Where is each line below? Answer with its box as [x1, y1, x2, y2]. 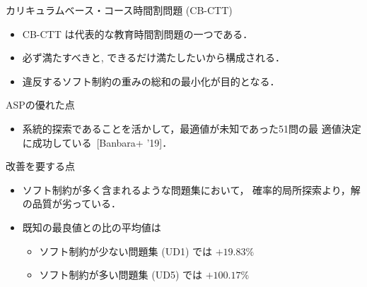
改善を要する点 [6, 159, 75, 173]
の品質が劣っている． [22, 196, 122, 211]
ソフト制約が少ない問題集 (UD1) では [39, 243, 213, 258]
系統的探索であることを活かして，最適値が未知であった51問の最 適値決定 [22, 121, 361, 135]
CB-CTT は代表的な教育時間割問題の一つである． [22, 26, 253, 41]
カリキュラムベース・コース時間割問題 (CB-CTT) [6, 3, 233, 17]
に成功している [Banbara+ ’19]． [22, 135, 173, 149]
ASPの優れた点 [6, 97, 75, 112]
